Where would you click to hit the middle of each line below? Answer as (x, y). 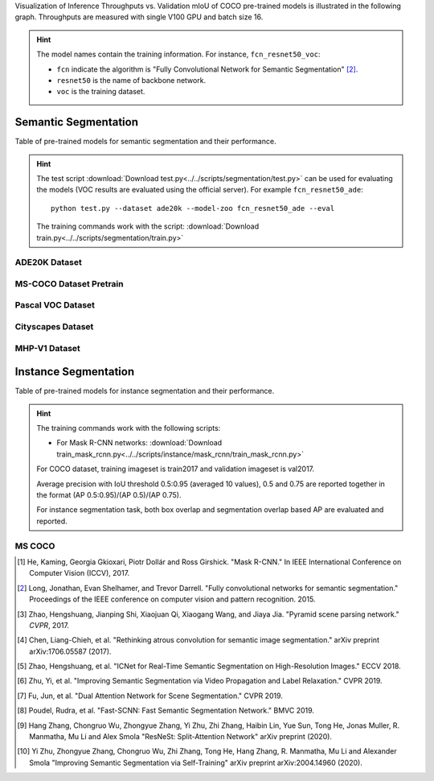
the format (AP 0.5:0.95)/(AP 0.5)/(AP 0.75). (109, 495)
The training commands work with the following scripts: (129, 428)
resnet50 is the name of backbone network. (131, 80)
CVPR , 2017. (49, 625)
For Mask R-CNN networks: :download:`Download (139, 443)
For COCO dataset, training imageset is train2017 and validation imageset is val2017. (176, 469)
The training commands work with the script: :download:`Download (148, 226)
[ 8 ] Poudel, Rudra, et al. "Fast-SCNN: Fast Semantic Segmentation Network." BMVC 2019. (166, 711)
